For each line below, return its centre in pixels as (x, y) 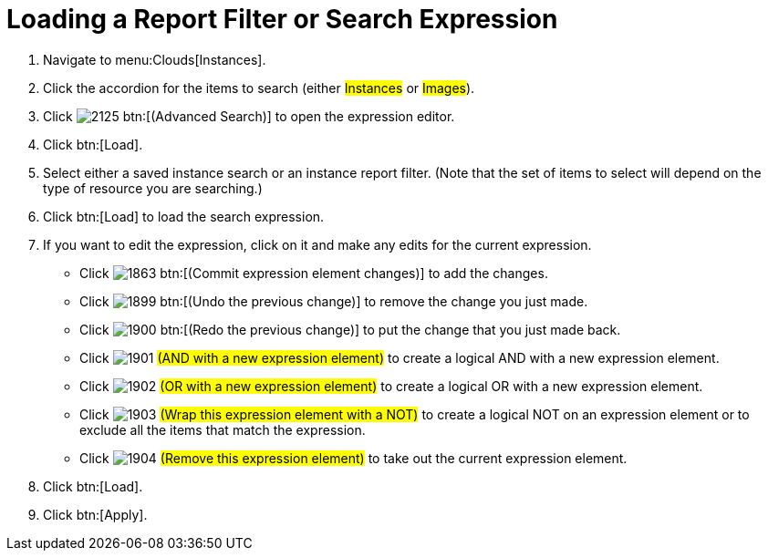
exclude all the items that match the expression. (223, 429)
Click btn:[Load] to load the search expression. (184, 216)
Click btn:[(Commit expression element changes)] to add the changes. (314, 273)
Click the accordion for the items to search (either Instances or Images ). (259, 88)
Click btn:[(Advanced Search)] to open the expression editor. (249, 116)
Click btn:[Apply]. (95, 514)
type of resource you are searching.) (153, 188)
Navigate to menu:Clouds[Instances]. (155, 59)
